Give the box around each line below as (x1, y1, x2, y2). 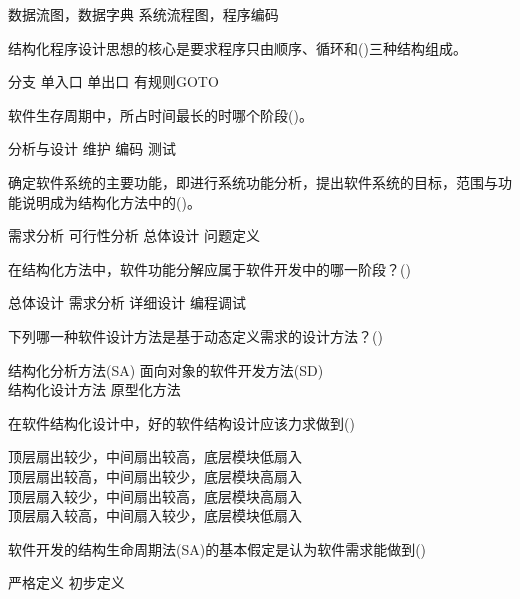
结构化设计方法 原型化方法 (8, 379, 181, 400)
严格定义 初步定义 (8, 572, 125, 593)
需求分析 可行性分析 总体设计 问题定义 (8, 225, 260, 246)
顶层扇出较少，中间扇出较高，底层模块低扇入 (8, 446, 302, 467)
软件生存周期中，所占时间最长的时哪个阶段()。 (8, 104, 313, 125)
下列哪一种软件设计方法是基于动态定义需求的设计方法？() (8, 325, 383, 346)
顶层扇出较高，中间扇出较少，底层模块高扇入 (8, 465, 302, 486)
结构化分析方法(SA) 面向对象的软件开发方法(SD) (8, 359, 324, 380)
